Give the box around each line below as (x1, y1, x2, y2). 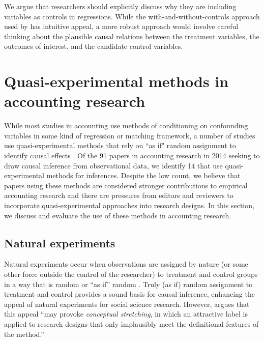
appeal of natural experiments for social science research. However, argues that (4, 298, 250, 309)
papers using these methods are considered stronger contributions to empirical (4, 180, 248, 190)
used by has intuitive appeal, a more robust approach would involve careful (4, 21, 239, 32)
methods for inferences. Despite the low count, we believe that (46, 170, 241, 181)
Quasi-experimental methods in (4, 71, 229, 92)
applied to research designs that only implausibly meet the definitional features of (4, 318, 259, 329)
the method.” (4, 328, 44, 339)
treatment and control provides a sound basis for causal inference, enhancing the (4, 289, 255, 299)
